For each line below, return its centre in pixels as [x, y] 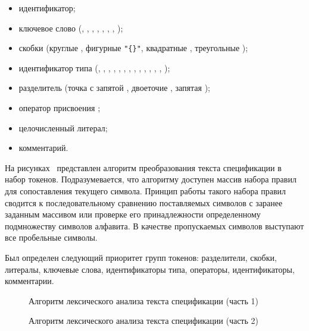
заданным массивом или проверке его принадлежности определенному [133, 214]
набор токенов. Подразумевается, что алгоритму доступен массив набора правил [151, 179]
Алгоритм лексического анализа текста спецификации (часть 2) [143, 321]
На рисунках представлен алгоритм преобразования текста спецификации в [143, 167]
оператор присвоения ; [60, 108]
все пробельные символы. [51, 237]
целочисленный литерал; [63, 127]
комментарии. [29, 281]
